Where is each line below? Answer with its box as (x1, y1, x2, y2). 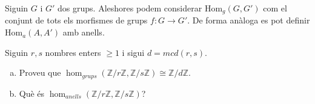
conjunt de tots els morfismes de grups (5, 14, 148, 26)
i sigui (122, 46, 145, 58)
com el (263, 2, 287, 14)
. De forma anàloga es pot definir (187, 14, 310, 26)
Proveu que (19, 66, 61, 79)
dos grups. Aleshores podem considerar (58, 2, 202, 14)
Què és (19, 87, 45, 99)
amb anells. (62, 26, 105, 38)
